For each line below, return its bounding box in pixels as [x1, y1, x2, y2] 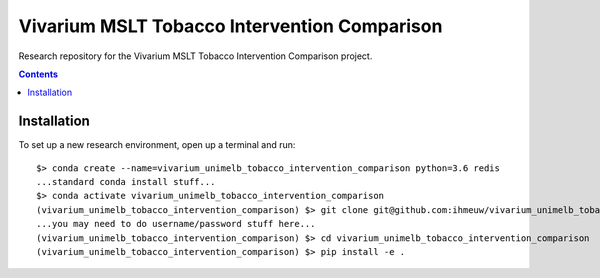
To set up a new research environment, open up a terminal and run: [18, 139, 296, 151]
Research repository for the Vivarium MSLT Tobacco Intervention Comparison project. [18, 50, 373, 62]
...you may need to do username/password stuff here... [36, 218, 316, 230]
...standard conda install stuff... [36, 176, 216, 188]
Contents [18, 68, 59, 80]
